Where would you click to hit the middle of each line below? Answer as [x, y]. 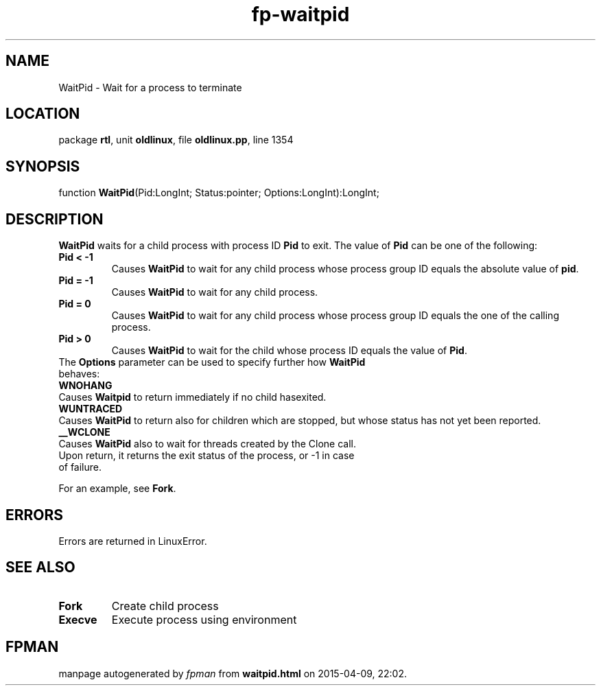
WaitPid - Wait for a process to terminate [150, 87]
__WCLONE [84, 432]
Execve [78, 619]
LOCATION [43, 114]
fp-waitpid [300, 14]
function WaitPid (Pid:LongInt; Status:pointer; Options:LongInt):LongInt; [219, 193]
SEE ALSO [40, 567]
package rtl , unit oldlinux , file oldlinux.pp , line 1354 [176, 140]
